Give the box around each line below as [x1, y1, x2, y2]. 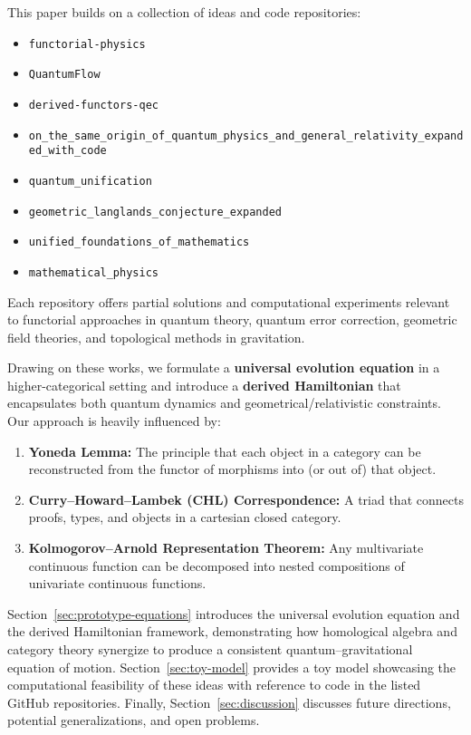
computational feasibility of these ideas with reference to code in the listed [7, 675, 421, 694]
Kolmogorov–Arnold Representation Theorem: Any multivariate [28, 538, 424, 557]
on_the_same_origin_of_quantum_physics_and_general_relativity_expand [28, 129, 464, 142]
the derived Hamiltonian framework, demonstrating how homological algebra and [7, 622, 457, 641]
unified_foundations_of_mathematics [28, 236, 250, 249]
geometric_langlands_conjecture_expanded [28, 205, 282, 218]
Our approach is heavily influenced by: [7, 411, 221, 430]
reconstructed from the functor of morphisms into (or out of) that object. [28, 459, 437, 479]
